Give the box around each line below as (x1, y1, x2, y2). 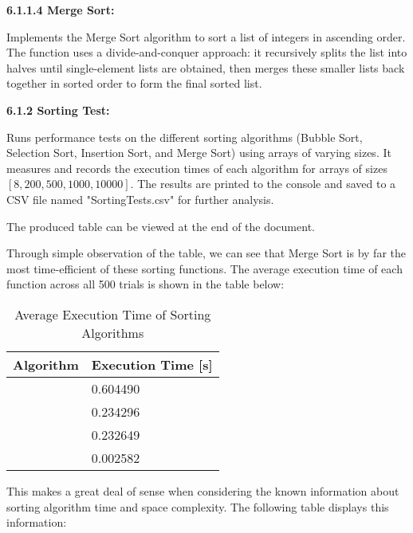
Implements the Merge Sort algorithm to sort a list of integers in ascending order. (6, 28, 406, 45)
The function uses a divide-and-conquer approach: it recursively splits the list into (6, 44, 407, 61)
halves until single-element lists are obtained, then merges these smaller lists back (6, 59, 405, 76)
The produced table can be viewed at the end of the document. (6, 218, 315, 234)
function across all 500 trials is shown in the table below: (6, 276, 285, 292)
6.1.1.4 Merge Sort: (6, 2, 115, 18)
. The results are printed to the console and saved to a (130, 175, 396, 192)
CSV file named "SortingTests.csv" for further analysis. (6, 190, 274, 207)
